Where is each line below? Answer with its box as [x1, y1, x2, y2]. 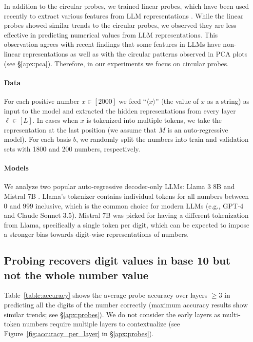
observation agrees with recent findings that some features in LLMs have [4, 39, 221, 49]
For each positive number [4, 95, 79, 106]
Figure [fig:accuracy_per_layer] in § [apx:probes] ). [4, 328, 154, 338]
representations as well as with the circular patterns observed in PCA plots [22, 48, 248, 58]
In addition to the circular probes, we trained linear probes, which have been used [4, 1, 249, 11]
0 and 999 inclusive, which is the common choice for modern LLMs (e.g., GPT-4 [4, 200, 244, 210]
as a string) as [207, 95, 250, 106]
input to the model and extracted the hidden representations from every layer [4, 105, 236, 115]
